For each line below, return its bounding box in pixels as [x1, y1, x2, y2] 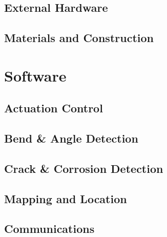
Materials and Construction [4, 30, 154, 46]
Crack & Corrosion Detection [4, 160, 163, 176]
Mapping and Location [4, 190, 127, 206]
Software [4, 65, 67, 86]
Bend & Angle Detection [4, 130, 138, 146]
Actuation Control [4, 100, 103, 116]
